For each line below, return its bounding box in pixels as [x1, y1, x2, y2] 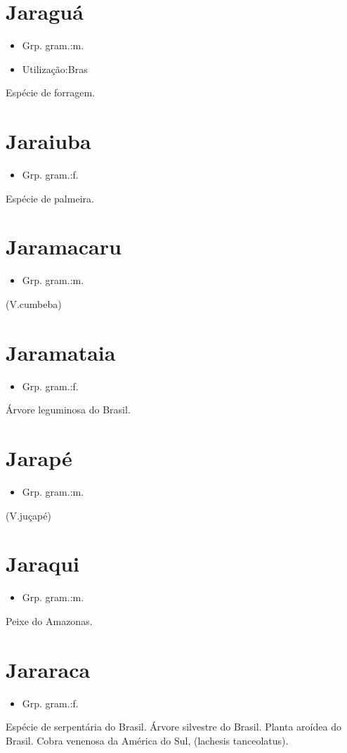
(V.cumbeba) [6, 296, 62, 311]
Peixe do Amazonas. [6, 613, 93, 628]
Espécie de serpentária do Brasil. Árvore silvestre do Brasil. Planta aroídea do [6, 719, 341, 734]
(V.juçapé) [6, 508, 51, 522]
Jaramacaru [6, 232, 122, 261]
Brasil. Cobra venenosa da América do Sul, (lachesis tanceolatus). [6, 733, 289, 747]
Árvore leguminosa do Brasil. [6, 402, 131, 417]
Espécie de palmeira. [6, 191, 94, 205]
